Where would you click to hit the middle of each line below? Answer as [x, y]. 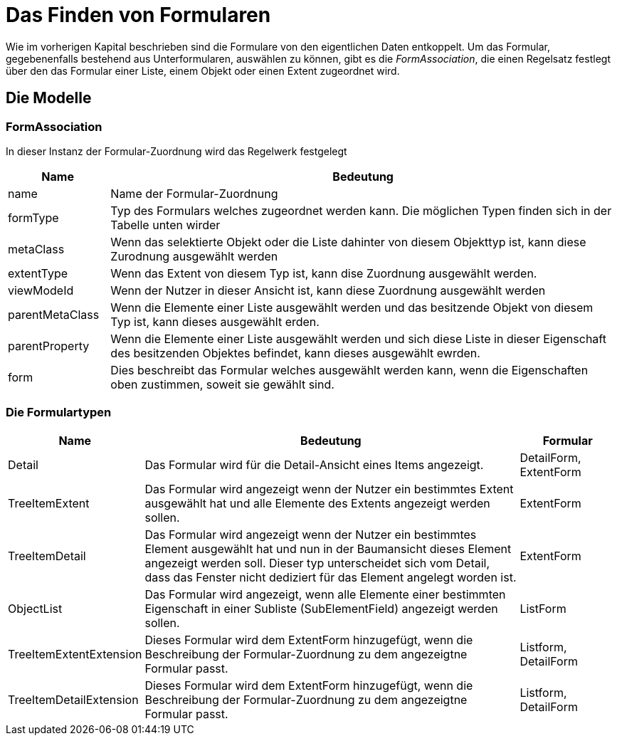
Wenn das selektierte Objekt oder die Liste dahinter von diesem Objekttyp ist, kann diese [348, 242]
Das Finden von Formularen [138, 15]
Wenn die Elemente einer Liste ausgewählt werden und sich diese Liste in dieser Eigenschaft [358, 338]
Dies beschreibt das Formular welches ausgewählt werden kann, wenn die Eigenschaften [349, 370]
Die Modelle [49, 98]
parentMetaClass [54, 314]
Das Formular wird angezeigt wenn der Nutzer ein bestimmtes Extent [329, 489]
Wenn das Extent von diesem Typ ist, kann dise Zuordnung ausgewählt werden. [324, 273]
